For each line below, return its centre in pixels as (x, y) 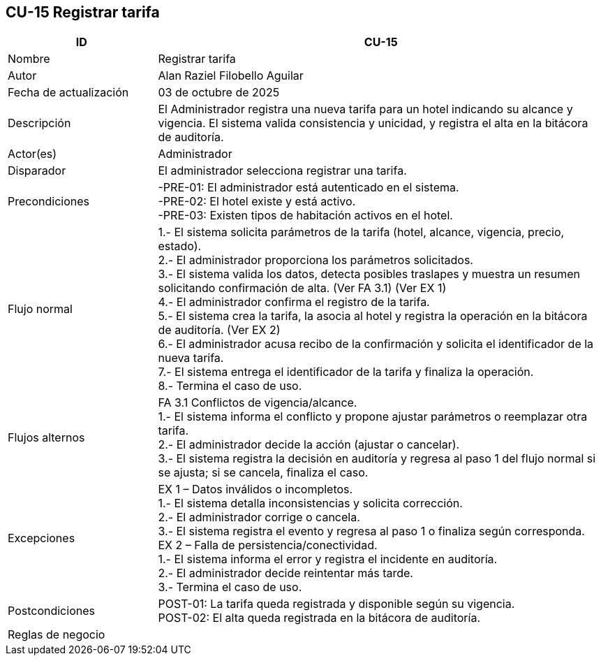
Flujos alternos (46, 438)
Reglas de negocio (57, 635)
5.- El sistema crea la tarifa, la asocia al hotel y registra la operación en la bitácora (373, 316)
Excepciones (42, 538)
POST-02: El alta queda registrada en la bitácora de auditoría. (319, 618)
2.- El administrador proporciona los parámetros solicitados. (316, 260)
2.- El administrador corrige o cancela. (259, 517)
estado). (180, 246)
